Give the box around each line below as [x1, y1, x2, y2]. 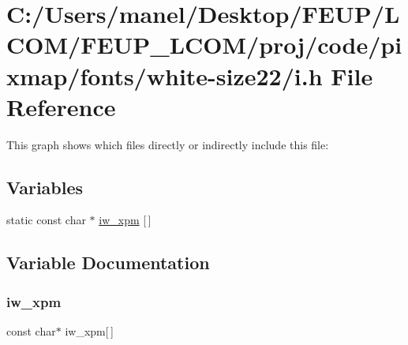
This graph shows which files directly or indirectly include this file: [6, 136, 329, 152]
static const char [6, 212, 86, 228]
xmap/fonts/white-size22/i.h [6, 59, 323, 92]
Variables [6, 174, 84, 199]
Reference [6, 90, 116, 122]
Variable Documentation [6, 250, 210, 275]
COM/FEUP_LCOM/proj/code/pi [6, 28, 402, 61]
